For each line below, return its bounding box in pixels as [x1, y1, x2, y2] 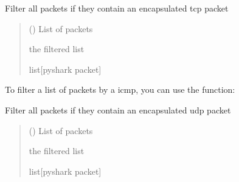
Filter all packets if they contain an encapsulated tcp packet [5, 2, 229, 14]
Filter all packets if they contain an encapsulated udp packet [5, 103, 231, 116]
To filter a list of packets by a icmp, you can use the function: [5, 83, 235, 96]
